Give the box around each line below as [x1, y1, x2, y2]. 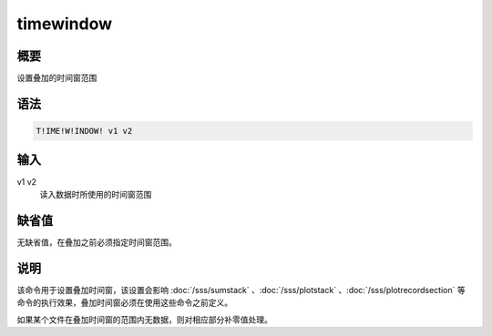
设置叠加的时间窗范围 [16, 73, 97, 84]
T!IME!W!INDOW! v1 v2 [36, 126, 133, 137]
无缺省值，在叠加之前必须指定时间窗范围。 [16, 237, 177, 248]
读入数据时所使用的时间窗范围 [39, 188, 152, 199]
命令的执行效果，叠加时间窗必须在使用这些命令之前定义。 [16, 297, 232, 309]
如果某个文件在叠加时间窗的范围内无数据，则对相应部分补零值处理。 [16, 314, 272, 325]
